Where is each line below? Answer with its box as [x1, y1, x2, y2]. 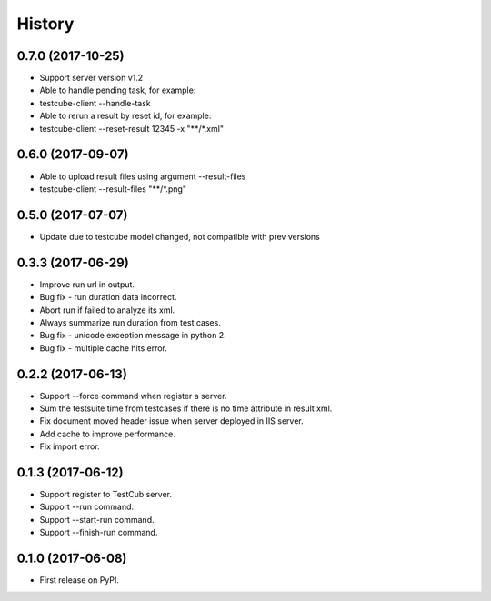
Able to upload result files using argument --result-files [39, 171, 246, 182]
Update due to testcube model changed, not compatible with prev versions [39, 231, 320, 242]
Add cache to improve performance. [39, 428, 176, 439]
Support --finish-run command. [39, 527, 158, 538]
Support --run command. [39, 501, 135, 513]
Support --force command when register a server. [39, 390, 227, 401]
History [16, 14, 75, 34]
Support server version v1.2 [39, 73, 144, 84]
